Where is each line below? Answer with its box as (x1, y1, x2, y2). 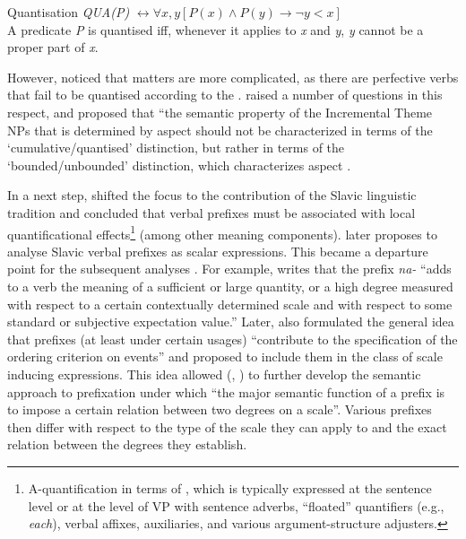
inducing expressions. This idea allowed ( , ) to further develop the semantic (7, 364, 421, 383)
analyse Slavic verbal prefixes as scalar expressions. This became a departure (7, 241, 428, 260)
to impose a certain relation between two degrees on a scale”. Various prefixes (7, 400, 432, 419)
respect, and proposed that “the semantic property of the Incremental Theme (7, 102, 433, 121)
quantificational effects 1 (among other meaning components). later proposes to (7, 222, 437, 243)
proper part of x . (7, 38, 99, 57)
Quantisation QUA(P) (7, 3, 130, 21)
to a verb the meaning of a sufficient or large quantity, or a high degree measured (7, 276, 453, 295)
